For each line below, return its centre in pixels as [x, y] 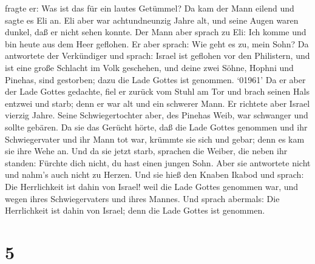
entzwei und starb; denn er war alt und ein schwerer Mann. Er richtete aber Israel [157, 103]
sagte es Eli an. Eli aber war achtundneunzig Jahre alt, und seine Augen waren [152, 20]
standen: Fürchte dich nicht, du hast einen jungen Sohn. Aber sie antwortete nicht [158, 162]
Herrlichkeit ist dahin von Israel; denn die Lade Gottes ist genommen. [135, 210]
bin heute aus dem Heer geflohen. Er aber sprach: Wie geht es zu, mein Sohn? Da [157, 43]
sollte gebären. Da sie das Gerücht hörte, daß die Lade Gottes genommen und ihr [156, 127]
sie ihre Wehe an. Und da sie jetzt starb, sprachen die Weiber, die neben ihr [146, 151]
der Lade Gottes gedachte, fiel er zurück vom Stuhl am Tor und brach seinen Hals [157, 91]
